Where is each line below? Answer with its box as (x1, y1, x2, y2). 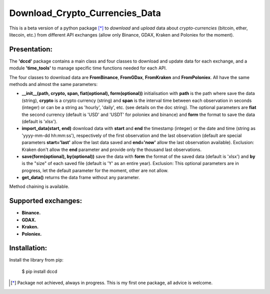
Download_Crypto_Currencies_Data (9, 7, 161, 18)
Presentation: (9, 45, 52, 53)
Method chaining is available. (9, 183, 69, 189)
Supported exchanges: (9, 196, 82, 205)
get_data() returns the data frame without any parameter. (21, 174, 140, 180)
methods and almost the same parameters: (9, 81, 98, 87)
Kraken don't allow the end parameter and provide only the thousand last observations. (21, 146, 202, 152)
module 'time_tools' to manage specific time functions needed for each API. (9, 65, 167, 71)
